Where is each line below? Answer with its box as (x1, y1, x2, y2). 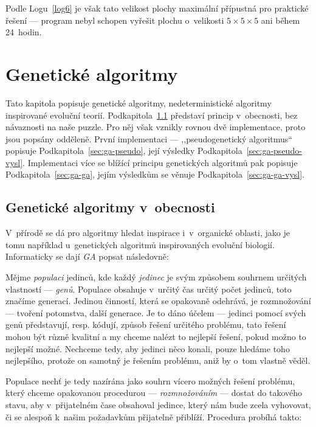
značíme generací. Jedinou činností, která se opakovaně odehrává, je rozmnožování (5, 294, 311, 307)
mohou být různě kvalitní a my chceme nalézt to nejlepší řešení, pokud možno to (5, 330, 306, 343)
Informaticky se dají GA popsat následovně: (5, 250, 169, 263)
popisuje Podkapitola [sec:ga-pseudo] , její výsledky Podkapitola (5, 144, 242, 157)
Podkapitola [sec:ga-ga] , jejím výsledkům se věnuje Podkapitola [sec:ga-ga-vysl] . (5, 168, 304, 181)
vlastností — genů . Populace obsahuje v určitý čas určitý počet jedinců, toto (5, 282, 292, 295)
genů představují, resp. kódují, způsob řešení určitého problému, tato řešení (5, 318, 286, 331)
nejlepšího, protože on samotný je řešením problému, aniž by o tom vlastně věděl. (5, 354, 311, 367)
